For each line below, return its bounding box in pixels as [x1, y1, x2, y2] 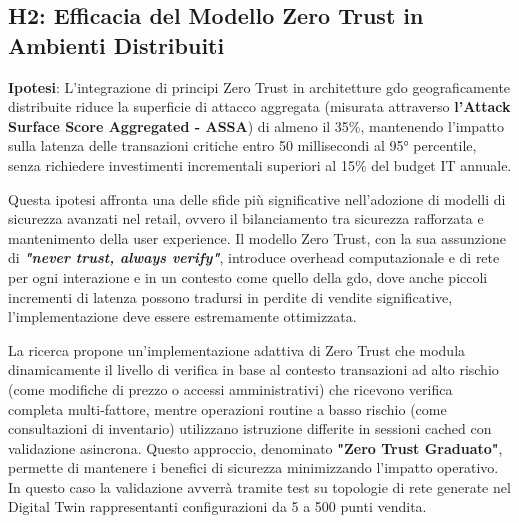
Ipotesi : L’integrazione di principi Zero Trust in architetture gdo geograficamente [8, 76, 511, 97]
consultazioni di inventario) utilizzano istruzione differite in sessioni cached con [8, 418, 492, 439]
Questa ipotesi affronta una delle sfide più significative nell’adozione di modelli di [8, 188, 506, 209]
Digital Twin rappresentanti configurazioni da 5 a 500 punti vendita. [8, 496, 427, 517]
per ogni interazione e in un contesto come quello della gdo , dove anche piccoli [8, 266, 488, 287]
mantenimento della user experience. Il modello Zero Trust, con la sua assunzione [8, 227, 506, 248]
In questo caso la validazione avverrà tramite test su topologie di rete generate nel [8, 476, 511, 497]
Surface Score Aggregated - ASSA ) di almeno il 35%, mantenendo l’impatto [8, 115, 505, 136]
